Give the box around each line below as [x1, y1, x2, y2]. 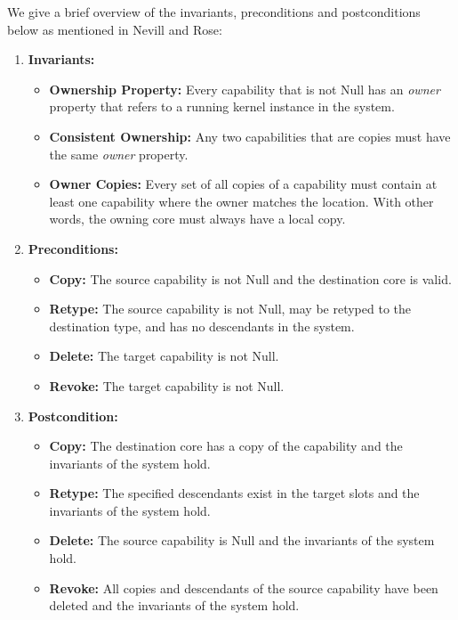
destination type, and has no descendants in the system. [49, 316, 355, 335]
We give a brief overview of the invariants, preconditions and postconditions [7, 3, 421, 20]
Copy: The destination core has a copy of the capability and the [49, 436, 403, 455]
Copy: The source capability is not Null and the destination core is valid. [49, 269, 452, 288]
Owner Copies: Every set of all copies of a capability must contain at [49, 175, 438, 193]
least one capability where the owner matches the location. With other [49, 192, 434, 210]
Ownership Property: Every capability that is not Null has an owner [49, 79, 440, 98]
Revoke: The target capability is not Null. [49, 376, 285, 395]
